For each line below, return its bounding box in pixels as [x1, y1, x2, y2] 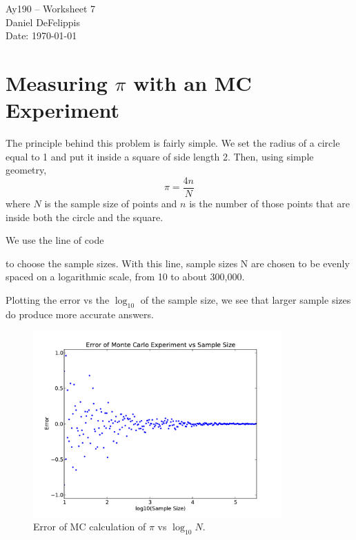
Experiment [6, 96, 120, 124]
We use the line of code [6, 233, 104, 247]
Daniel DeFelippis [6, 14, 81, 29]
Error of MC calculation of [33, 519, 146, 534]
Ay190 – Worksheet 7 [6, 1, 96, 15]
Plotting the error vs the [6, 292, 110, 307]
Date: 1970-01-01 [6, 28, 77, 43]
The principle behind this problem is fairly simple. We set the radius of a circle [6, 136, 340, 150]
